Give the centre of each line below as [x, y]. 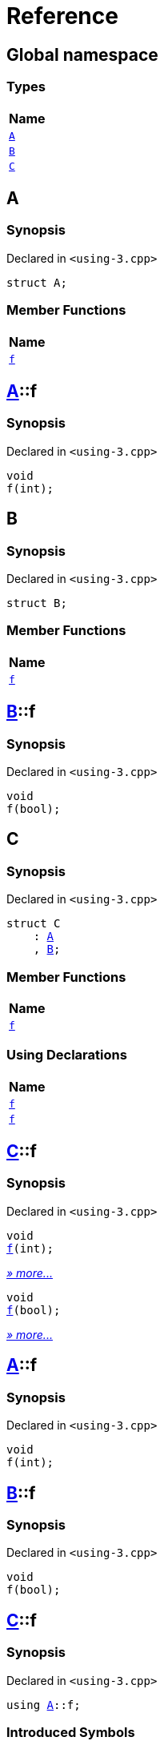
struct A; [37, 282]
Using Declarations [67, 1055]
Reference [62, 16]
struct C [34, 924]
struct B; [37, 603]
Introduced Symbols [71, 1732]
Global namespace [82, 54]
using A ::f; [44, 1705]
